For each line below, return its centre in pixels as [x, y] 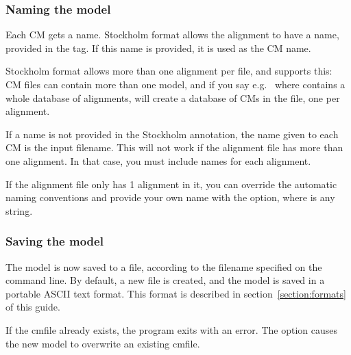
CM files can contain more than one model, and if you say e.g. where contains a [175, 84]
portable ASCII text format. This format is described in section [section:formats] [176, 293]
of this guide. [33, 307]
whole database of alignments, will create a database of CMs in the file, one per [173, 97]
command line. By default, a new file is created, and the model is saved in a [165, 280]
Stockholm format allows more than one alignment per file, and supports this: [169, 71]
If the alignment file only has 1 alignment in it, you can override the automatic [171, 184]
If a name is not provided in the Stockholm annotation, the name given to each [172, 134]
